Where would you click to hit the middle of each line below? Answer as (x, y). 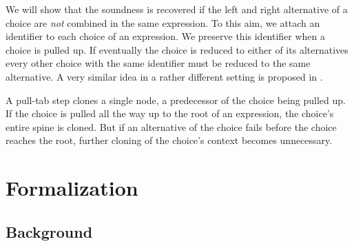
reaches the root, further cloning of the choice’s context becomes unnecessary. (169, 140)
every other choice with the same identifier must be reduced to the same (158, 63)
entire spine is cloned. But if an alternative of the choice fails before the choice (171, 126)
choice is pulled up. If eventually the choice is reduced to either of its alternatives (177, 49)
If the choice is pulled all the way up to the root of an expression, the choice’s (170, 113)
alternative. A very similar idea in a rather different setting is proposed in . (164, 76)
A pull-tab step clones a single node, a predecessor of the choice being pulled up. (176, 100)
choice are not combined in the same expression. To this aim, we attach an (163, 22)
